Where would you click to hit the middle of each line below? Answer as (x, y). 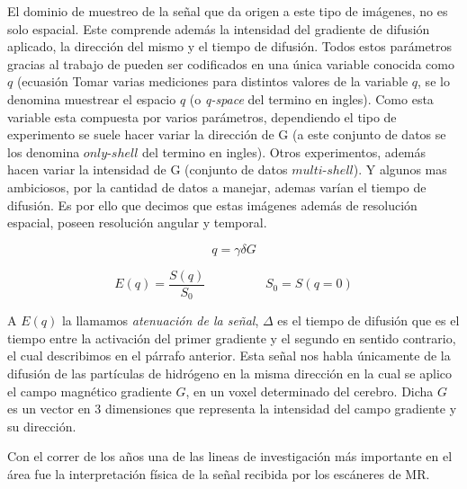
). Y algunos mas (400, 169)
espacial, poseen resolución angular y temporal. (137, 222)
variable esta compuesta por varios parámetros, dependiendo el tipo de (202, 116)
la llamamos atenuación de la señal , (160, 320)
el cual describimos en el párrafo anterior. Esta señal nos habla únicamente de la (229, 356)
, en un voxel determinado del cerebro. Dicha (310, 391)
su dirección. (42, 426)
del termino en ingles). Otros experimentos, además (284, 151)
